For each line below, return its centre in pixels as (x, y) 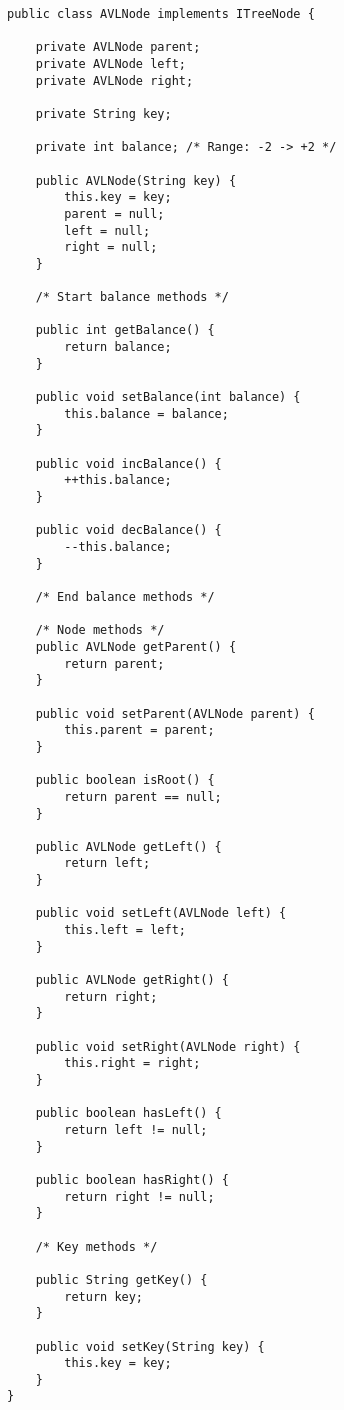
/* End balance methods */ (125, 596)
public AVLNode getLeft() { (128, 846)
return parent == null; (143, 796)
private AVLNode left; (110, 63)
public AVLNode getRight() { (132, 980)
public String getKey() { (121, 1279)
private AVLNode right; (114, 80)
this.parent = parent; (139, 730)
